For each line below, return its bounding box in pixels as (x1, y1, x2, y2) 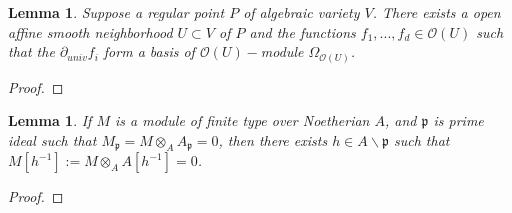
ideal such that (8, 129, 97, 150)
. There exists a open (372, 2, 501, 22)
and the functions (249, 21, 356, 42)
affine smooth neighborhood (8, 21, 173, 42)
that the (8, 41, 55, 62)
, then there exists (218, 129, 328, 150)
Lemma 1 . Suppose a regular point (8, 2, 225, 22)
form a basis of (103, 41, 195, 62)
